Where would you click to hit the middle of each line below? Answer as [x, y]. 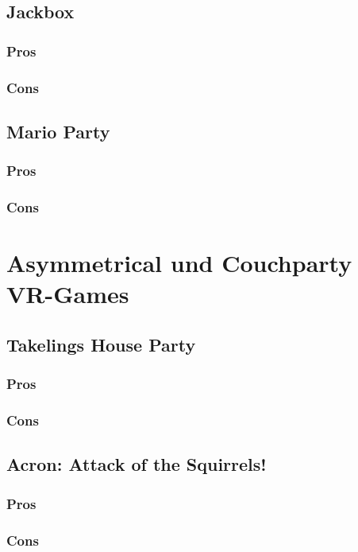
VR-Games [68, 294]
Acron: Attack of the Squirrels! [137, 464]
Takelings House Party [101, 344]
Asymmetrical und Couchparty [179, 263]
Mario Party [58, 131]
